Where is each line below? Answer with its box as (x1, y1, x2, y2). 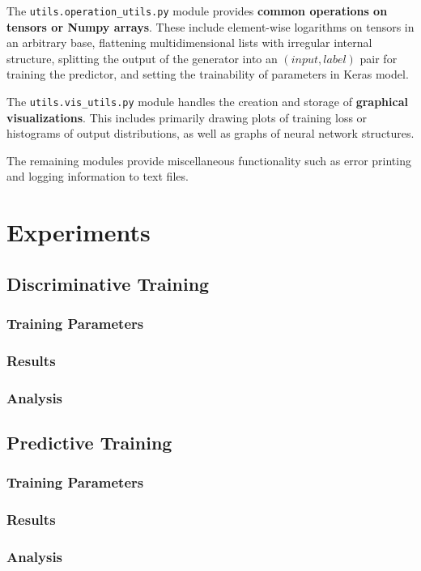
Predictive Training (6, 430, 172, 455)
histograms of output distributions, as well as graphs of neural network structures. (6, 125, 415, 142)
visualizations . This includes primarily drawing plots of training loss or (6, 109, 368, 126)
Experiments (6, 215, 151, 249)
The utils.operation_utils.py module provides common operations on (6, 2, 388, 19)
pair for (359, 49, 398, 66)
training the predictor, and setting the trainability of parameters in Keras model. (6, 66, 409, 83)
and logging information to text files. (6, 168, 189, 185)
